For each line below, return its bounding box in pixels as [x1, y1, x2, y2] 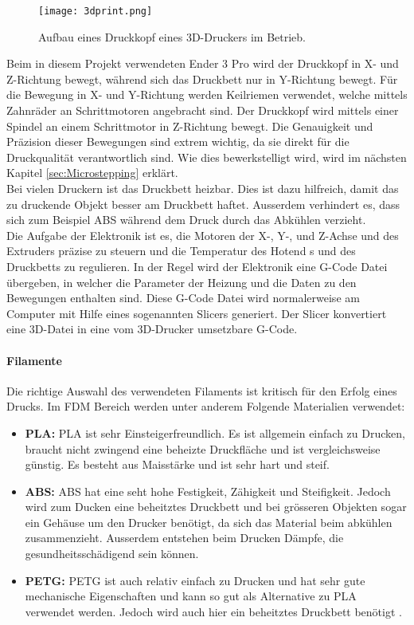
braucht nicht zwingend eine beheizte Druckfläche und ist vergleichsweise [25, 440, 381, 457]
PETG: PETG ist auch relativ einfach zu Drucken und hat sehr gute [25, 572, 365, 588]
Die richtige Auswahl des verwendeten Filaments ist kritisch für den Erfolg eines [6, 382, 397, 399]
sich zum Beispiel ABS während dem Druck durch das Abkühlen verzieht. [6, 211, 366, 228]
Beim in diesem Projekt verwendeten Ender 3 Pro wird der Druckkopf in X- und [6, 55, 399, 72]
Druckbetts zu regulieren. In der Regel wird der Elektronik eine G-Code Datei [6, 257, 388, 274]
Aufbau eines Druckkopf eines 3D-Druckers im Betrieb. [38, 28, 306, 45]
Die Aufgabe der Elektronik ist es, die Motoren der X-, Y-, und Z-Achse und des [6, 226, 399, 243]
